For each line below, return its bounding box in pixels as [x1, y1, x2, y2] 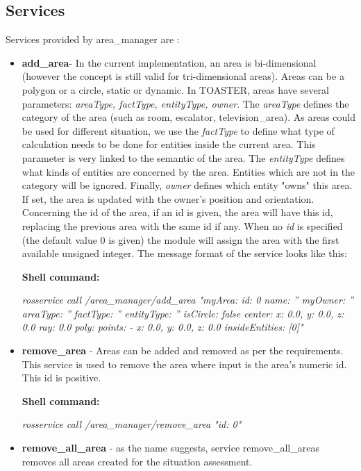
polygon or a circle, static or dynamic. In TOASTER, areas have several [22, 82, 329, 97]
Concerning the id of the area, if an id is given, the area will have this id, [22, 205, 333, 220]
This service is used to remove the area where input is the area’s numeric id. [22, 356, 347, 371]
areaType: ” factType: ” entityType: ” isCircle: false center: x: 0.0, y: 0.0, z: [22, 306, 344, 320]
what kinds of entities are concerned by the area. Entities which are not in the [22, 164, 355, 179]
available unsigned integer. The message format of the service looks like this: [22, 246, 347, 261]
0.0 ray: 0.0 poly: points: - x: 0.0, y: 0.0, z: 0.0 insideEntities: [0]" [22, 320, 303, 334]
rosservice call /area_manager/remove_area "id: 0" [22, 417, 242, 431]
